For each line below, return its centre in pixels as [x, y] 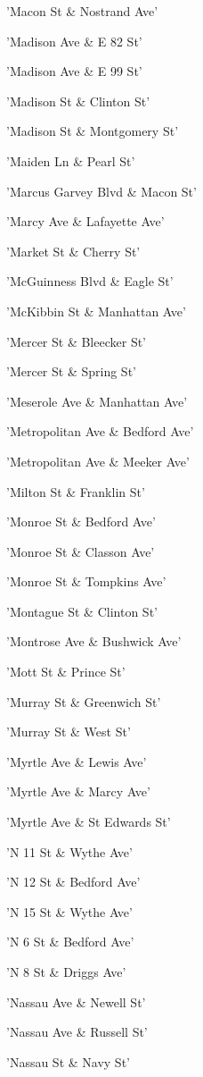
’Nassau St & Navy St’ [68, 1061]
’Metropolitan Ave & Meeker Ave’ [98, 461]
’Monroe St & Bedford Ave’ [81, 522]
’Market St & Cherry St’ [73, 251]
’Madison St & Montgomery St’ [93, 131]
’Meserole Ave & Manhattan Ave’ [97, 401]
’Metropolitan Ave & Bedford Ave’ [100, 431]
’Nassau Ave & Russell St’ [77, 1032]
